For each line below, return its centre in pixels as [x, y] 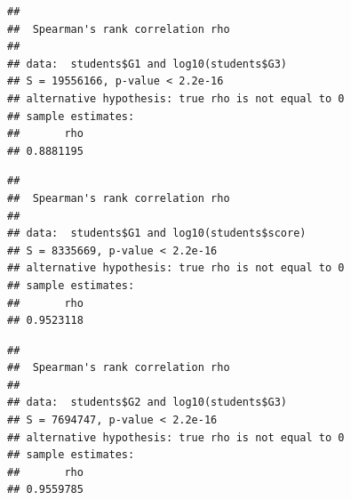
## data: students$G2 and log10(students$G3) [147, 403]
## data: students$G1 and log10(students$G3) [147, 64]
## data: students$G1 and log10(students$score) [157, 234]
